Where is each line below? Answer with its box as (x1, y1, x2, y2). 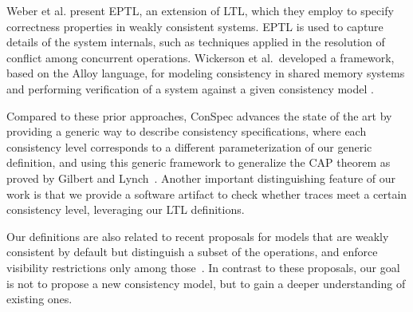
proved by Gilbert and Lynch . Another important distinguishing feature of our (6, 169, 396, 186)
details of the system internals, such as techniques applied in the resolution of (6, 34, 385, 50)
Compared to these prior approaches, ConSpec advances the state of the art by (6, 107, 392, 124)
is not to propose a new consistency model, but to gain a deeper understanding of (6, 274, 406, 291)
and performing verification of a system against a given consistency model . (6, 80, 374, 97)
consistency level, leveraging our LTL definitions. (6, 201, 245, 218)
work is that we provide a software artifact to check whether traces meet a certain (6, 185, 407, 202)
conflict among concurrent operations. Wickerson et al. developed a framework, (6, 49, 395, 65)
